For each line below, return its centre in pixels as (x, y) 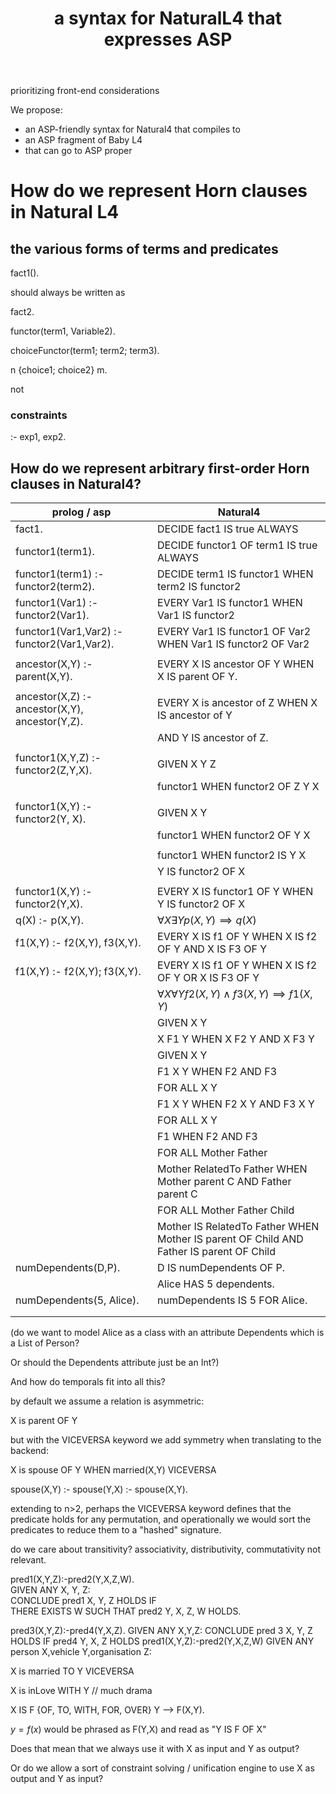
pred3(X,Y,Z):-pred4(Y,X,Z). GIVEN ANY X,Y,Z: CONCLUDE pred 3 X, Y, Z (161, 1631)
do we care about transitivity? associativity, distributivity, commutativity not (166, 1549)
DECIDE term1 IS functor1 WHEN (235, 574)
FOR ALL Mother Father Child (226, 1210)
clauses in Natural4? (76, 483)
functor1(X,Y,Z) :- (58, 758)
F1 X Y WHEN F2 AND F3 (217, 1072)
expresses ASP (168, 39)
